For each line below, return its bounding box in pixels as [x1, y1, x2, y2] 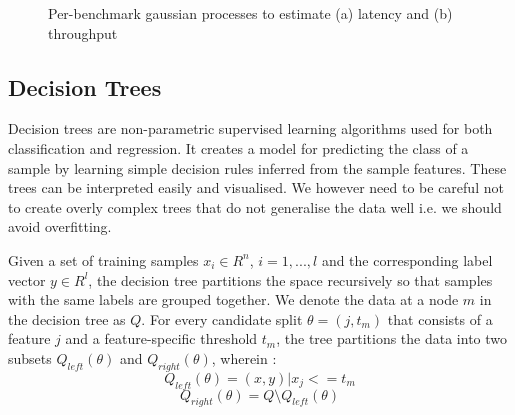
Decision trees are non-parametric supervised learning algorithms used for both [8, 118, 493, 139]
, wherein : [211, 347, 277, 368]
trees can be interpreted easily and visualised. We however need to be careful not [8, 177, 504, 198]
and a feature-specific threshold [65, 328, 258, 349]
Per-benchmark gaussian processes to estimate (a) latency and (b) [48, 3, 453, 23]
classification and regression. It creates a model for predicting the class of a [8, 137, 469, 158]
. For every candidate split [141, 308, 303, 329]
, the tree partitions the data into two [276, 328, 508, 349]
